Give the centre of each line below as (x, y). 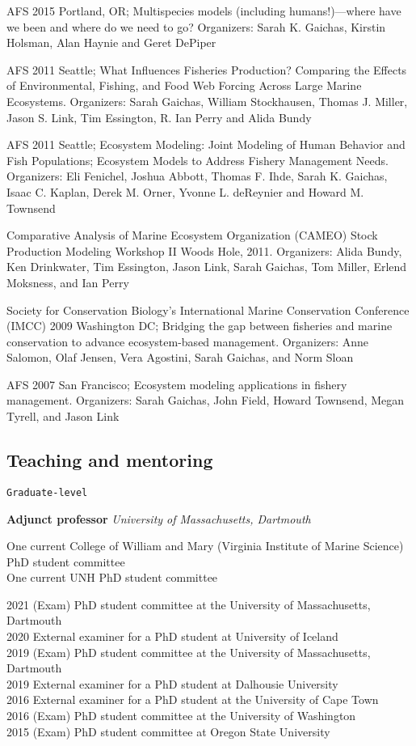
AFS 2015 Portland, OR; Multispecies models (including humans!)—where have (204, 11)
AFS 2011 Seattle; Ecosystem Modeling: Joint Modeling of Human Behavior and (206, 144)
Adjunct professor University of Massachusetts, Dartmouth (159, 518)
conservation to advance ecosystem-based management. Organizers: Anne (188, 341)
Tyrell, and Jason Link (63, 416)
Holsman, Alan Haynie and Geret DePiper (111, 42)
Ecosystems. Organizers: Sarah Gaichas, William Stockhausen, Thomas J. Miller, (207, 101)
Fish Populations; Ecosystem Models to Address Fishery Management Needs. (197, 160)
